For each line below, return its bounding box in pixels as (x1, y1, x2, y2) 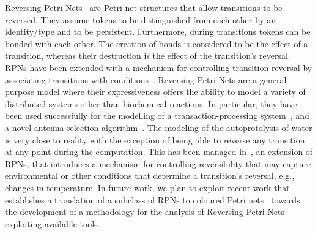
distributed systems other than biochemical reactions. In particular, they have (5, 97, 297, 110)
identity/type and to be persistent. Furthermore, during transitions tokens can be (5, 25, 311, 38)
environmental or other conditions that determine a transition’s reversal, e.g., (5, 169, 295, 182)
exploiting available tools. (5, 217, 100, 230)
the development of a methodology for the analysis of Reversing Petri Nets (5, 205, 284, 218)
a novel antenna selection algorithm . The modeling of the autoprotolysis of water (5, 121, 312, 134)
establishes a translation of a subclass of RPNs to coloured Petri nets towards (5, 193, 300, 206)
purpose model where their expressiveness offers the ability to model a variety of (5, 85, 306, 98)
